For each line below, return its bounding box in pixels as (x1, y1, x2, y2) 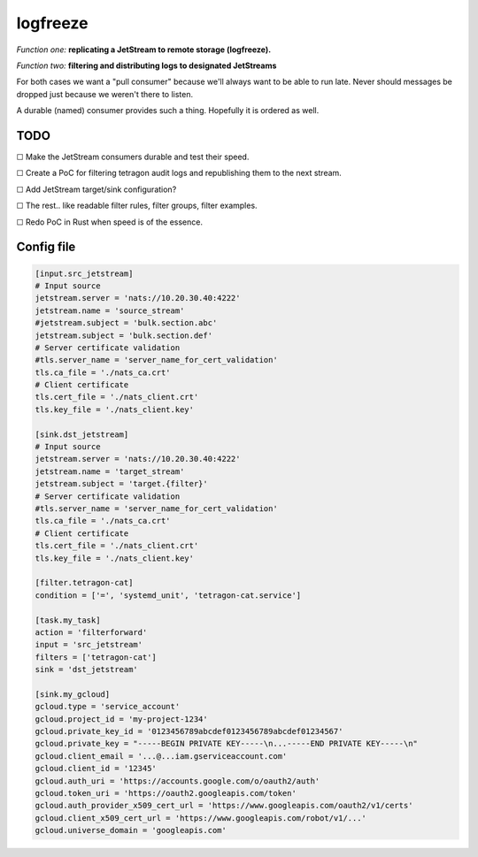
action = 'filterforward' (35, 627, 148, 637)
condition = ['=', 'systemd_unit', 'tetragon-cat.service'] (35, 590, 302, 601)
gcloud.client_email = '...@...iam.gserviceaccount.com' (35, 751, 288, 761)
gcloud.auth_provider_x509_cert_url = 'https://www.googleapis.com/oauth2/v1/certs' (35, 800, 413, 811)
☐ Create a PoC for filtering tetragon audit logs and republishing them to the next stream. (16, 168, 343, 179)
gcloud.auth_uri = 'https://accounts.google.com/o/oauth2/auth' (35, 776, 320, 786)
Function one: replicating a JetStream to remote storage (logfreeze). (16, 44, 272, 55)
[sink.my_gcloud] (35, 689, 111, 699)
